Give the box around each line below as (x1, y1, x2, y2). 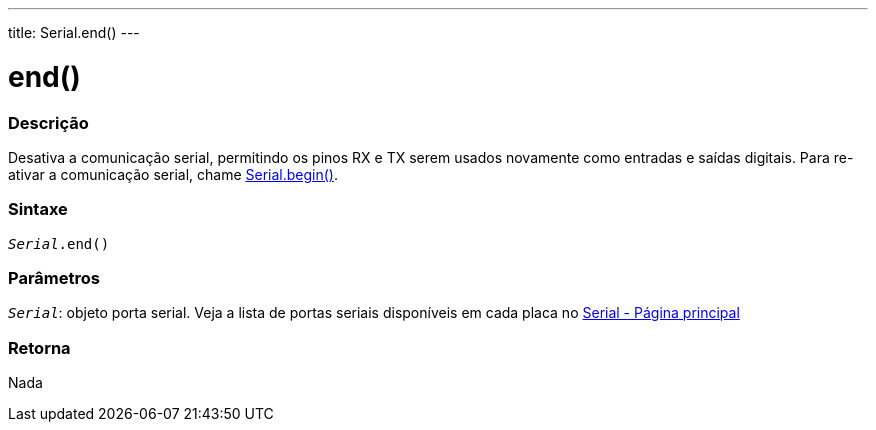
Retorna (8, 337, 71, 358)
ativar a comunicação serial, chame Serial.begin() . (8, 165, 338, 183)
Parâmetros (8, 268, 100, 288)
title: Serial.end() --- (8, 24, 140, 41)
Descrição (8, 112, 89, 133)
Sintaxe (8, 199, 68, 220)
